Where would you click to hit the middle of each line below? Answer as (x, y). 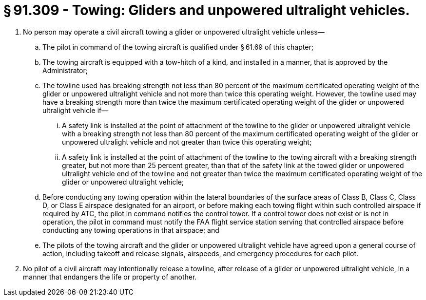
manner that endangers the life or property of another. (110, 277)
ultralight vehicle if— (76, 110)
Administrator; (65, 70)
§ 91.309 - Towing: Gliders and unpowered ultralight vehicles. (207, 10)
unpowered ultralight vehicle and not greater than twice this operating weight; (187, 142)
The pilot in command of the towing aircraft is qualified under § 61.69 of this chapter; (178, 47)
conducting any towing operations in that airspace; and (131, 230)
